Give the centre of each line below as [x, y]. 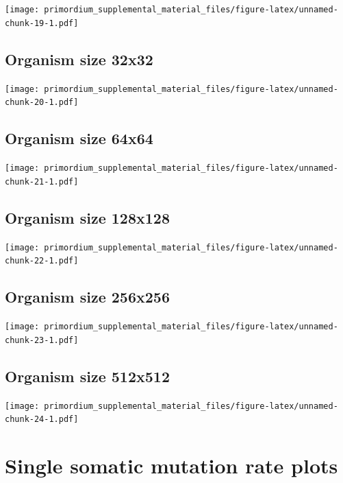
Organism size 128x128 [87, 217]
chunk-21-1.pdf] [42, 181]
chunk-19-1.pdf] [42, 23]
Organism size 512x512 [87, 376]
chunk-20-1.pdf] [42, 103]
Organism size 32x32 [79, 59]
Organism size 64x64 [79, 138]
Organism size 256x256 [87, 297]
